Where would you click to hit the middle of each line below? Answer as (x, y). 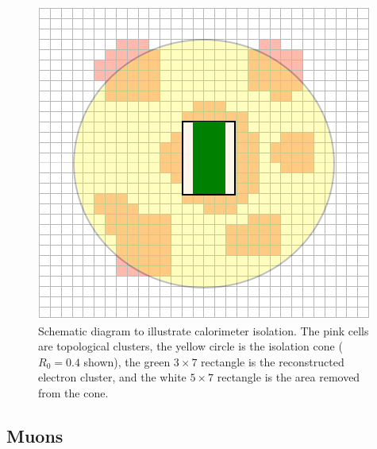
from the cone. (73, 392)
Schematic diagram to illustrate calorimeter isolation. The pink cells (204, 330)
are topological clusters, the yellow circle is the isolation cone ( (190, 346)
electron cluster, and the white (112, 377)
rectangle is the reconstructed (273, 361)
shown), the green (127, 361)
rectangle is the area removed (289, 377)
